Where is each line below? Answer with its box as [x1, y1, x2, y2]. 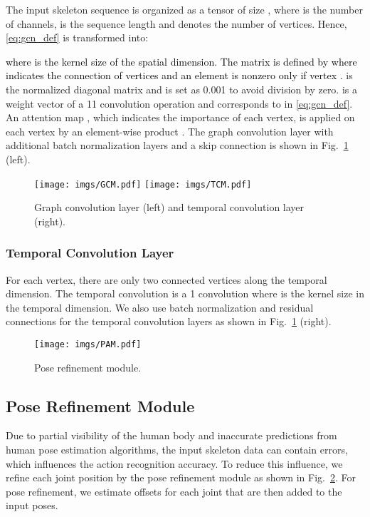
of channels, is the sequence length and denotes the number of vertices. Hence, [6, 16, 347, 31]
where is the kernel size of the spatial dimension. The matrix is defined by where [6, 53, 357, 68]
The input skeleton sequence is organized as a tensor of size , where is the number [6, 2, 363, 16]
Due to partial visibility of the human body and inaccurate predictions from [6, 428, 337, 443]
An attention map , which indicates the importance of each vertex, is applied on [6, 110, 355, 125]
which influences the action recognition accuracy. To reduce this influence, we [6, 456, 343, 471]
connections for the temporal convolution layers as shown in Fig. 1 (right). [6, 314, 332, 329]
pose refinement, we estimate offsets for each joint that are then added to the [6, 483, 342, 498]
